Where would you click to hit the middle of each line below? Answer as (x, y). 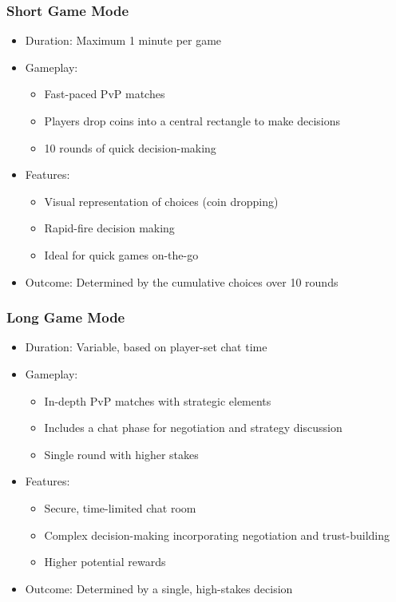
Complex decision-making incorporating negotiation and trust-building (217, 535)
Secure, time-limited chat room (120, 507)
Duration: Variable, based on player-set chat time (146, 347)
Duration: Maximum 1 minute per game (123, 40)
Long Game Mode (66, 317)
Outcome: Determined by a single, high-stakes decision (159, 588)
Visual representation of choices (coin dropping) (161, 201)
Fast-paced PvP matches (105, 94)
